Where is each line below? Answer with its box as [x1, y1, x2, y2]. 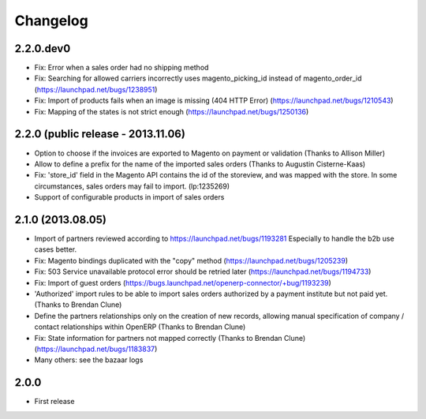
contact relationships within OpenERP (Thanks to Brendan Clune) [34, 322, 246, 331]
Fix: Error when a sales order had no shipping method [34, 63, 209, 73]
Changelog [14, 12, 88, 29]
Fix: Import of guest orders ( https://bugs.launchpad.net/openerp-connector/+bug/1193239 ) [34, 278, 331, 287]
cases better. [34, 245, 77, 254]
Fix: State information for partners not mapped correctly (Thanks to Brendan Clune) [34, 333, 306, 342]
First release [34, 397, 75, 406]
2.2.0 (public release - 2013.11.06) [14, 127, 185, 141]
